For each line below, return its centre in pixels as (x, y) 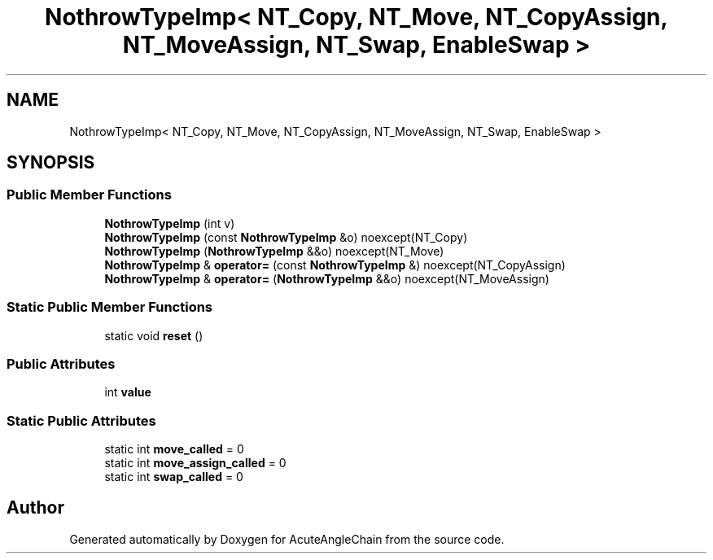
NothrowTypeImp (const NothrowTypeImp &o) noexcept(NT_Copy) (286, 237)
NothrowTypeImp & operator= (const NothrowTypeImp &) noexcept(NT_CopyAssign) (335, 265)
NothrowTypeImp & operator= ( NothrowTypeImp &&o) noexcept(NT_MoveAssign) (327, 278)
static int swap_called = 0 (174, 477)
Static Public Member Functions (110, 307)
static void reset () (154, 335)
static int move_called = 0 (174, 449)
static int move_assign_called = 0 (195, 463)
